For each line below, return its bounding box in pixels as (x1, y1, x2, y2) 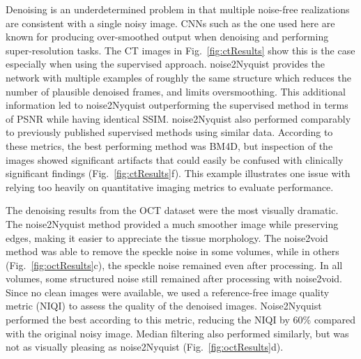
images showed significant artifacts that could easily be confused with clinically (6, 152, 344, 167)
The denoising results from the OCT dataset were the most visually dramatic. (6, 203, 339, 217)
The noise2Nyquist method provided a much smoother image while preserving (6, 216, 339, 231)
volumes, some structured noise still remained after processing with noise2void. (6, 271, 343, 286)
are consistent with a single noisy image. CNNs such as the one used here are (6, 15, 335, 30)
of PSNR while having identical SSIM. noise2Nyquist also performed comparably (6, 111, 351, 125)
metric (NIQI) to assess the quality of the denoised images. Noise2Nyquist (6, 298, 322, 313)
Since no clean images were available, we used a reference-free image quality (6, 284, 330, 299)
